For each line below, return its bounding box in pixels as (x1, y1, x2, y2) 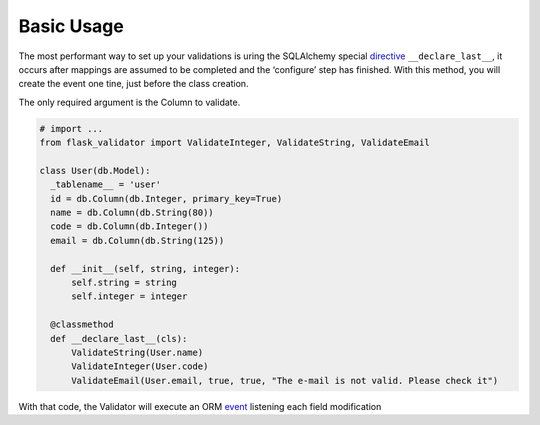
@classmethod (50, 319, 114, 330)
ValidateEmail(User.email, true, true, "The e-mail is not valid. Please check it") (71, 375, 499, 386)
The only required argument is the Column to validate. (18, 96, 241, 108)
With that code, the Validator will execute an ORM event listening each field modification (18, 400, 382, 412)
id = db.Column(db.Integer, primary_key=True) (50, 193, 283, 204)
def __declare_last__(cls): (50, 333, 188, 344)
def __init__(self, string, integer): (50, 263, 240, 274)
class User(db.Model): (39, 165, 151, 176)
